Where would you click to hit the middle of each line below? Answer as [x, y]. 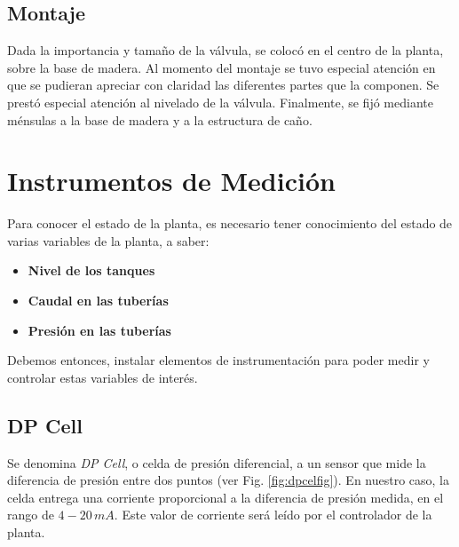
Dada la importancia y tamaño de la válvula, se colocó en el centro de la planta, [226, 50]
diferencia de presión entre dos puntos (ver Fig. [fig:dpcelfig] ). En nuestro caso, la [229, 480]
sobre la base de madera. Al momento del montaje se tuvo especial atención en [222, 67]
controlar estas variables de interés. [103, 377]
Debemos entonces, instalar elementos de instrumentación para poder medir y [218, 360]
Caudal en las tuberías [98, 301]
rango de [31, 515]
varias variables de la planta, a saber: [108, 240]
